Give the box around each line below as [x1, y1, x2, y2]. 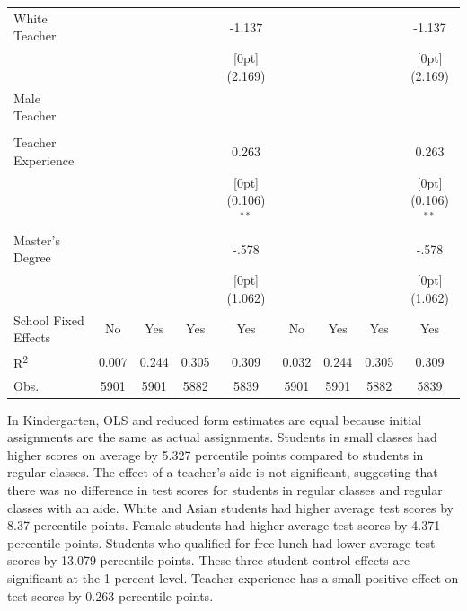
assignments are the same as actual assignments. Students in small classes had [7, 428, 437, 447]
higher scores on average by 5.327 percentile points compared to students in [7, 445, 424, 464]
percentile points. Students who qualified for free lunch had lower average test [7, 533, 436, 552]
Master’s [13, 230, 60, 249]
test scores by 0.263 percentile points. [7, 586, 214, 605]
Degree [13, 248, 51, 267]
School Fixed [13, 310, 84, 329]
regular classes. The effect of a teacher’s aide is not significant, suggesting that [7, 463, 438, 482]
